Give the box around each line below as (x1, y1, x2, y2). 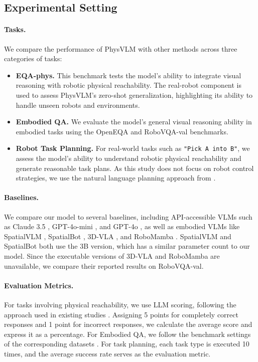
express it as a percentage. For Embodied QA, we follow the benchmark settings (4, 328, 251, 339)
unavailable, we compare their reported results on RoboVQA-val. (4, 260, 204, 271)
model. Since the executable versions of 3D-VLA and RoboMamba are (4, 250, 220, 261)
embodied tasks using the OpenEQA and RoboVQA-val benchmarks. (16, 126, 228, 136)
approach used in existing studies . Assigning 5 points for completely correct (4, 309, 238, 319)
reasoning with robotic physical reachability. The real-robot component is (16, 80, 242, 90)
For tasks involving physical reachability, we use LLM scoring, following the (4, 299, 236, 309)
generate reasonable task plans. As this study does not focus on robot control (16, 162, 254, 173)
